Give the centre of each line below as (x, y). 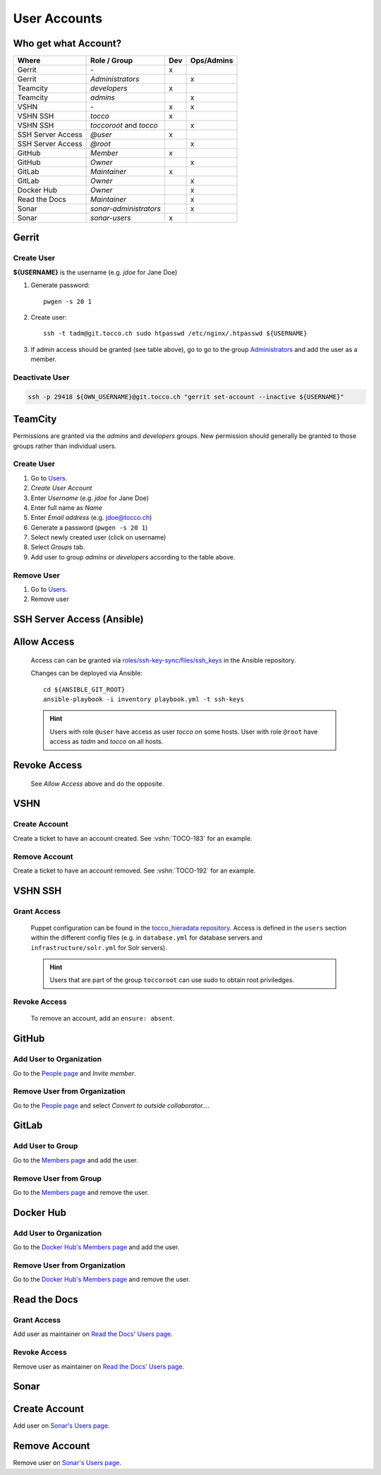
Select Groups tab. (58, 547)
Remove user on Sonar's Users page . (67, 1463)
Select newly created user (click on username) (98, 538)
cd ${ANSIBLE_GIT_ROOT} (84, 689)
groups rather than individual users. (65, 446)
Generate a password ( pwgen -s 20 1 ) (89, 527)
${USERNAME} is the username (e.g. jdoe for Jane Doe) (95, 272)
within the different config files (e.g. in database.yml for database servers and (146, 937)
